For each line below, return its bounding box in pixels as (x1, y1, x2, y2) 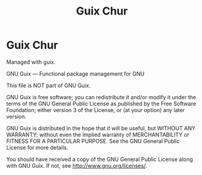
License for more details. (6, 144, 69, 151)
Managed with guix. (6, 58, 56, 65)
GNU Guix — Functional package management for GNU (6, 70, 144, 77)
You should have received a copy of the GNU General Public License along (6, 156, 193, 163)
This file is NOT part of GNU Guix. (6, 82, 91, 89)
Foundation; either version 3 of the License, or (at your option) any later (6, 106, 185, 113)
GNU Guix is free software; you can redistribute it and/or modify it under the (6, 93, 197, 101)
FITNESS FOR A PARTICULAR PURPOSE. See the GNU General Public (6, 137, 180, 145)
